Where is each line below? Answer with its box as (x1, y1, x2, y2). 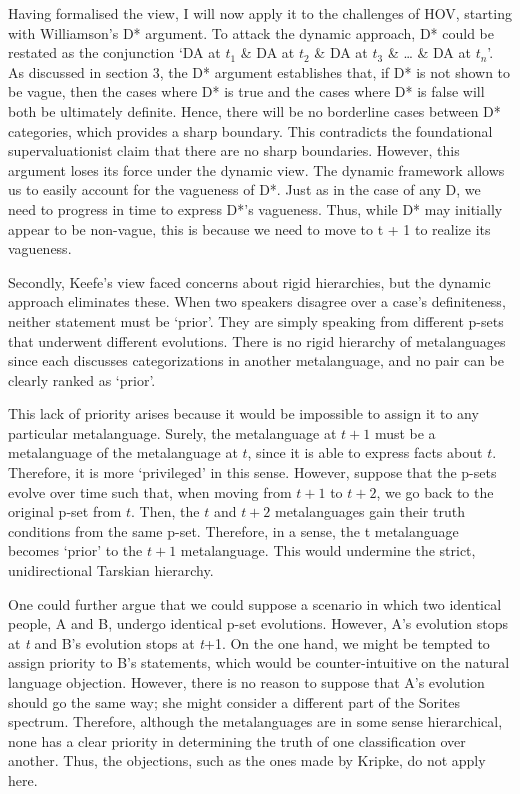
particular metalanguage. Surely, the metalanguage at (8, 422, 337, 443)
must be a (374, 422, 436, 443)
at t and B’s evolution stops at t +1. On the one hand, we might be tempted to (8, 632, 490, 653)
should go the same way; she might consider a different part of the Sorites (8, 691, 461, 712)
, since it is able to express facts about (247, 442, 483, 463)
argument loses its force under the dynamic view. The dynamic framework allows (8, 159, 505, 180)
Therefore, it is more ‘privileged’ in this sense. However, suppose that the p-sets (8, 462, 497, 483)
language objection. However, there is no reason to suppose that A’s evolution (8, 672, 485, 692)
